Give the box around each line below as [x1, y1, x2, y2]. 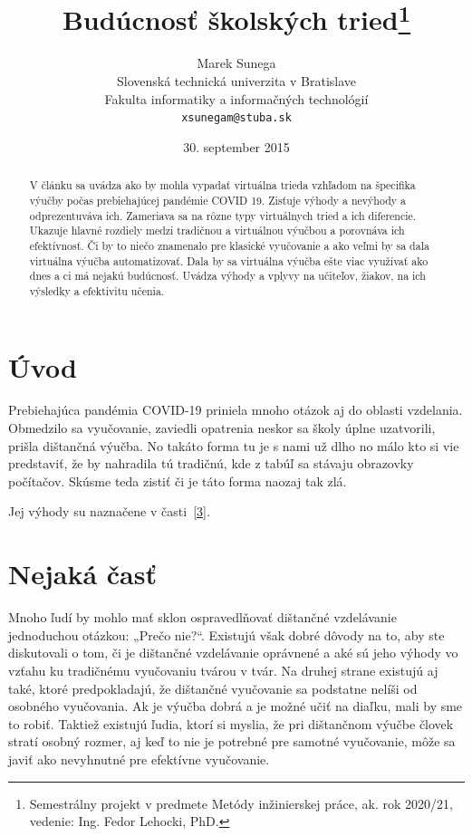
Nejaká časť [8, 555, 157, 592]
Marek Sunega [197, 53, 276, 72]
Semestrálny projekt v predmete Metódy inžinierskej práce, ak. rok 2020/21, [29, 793, 453, 812]
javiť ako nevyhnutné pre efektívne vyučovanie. [8, 749, 270, 768]
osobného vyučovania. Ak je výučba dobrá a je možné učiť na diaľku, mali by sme [8, 697, 463, 716]
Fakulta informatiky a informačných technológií [104, 89, 369, 108]
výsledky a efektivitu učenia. [29, 283, 165, 298]
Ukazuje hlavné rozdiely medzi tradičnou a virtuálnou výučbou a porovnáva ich [29, 223, 405, 238]
